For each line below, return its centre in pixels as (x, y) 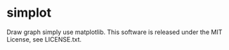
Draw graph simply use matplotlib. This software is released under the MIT (115, 32)
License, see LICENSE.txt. (44, 39)
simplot (29, 13)
